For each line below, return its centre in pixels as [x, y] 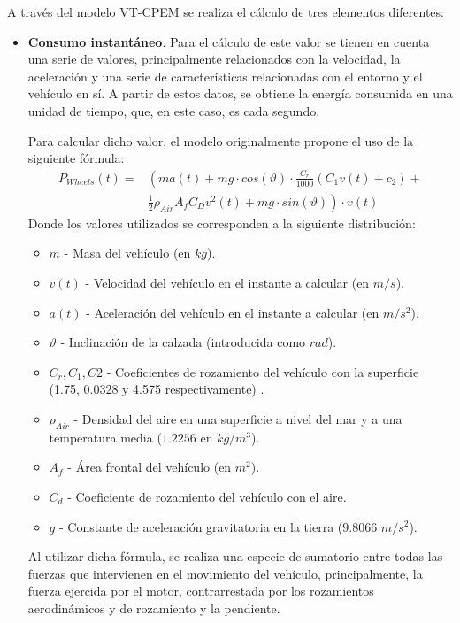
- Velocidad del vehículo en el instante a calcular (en [227, 282]
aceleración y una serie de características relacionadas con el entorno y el [225, 76]
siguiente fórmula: [76, 158]
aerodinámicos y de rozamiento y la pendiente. [154, 608]
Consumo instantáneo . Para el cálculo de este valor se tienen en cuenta [229, 41]
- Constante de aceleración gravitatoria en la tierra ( [201, 526]
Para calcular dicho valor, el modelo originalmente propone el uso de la [221, 140]
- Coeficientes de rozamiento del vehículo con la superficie [263, 371]
